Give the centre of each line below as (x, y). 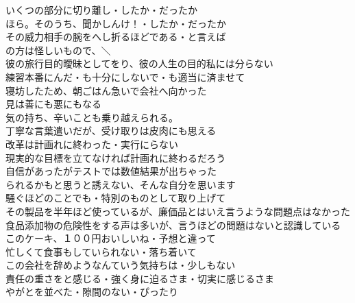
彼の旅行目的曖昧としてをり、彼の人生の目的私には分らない (139, 63)
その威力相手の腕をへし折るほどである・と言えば (116, 37)
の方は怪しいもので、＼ (58, 50)
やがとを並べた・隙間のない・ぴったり (92, 292)
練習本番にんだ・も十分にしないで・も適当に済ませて (125, 76)
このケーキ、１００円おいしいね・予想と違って (111, 238)
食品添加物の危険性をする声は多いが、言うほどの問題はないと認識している (173, 225)
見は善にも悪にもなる (53, 104)
